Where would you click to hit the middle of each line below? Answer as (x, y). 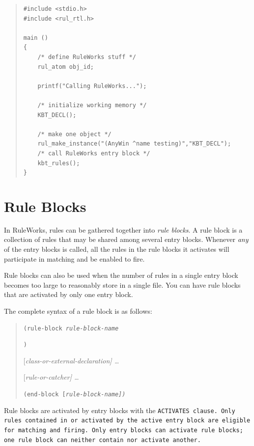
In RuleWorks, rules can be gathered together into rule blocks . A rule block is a (123, 229)
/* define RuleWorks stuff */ (87, 57)
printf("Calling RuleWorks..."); (92, 86)
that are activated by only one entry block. (69, 294)
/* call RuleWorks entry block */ (94, 153)
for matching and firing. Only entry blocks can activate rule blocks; (124, 431)
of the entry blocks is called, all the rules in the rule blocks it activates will (117, 249)
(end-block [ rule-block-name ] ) (74, 395)
